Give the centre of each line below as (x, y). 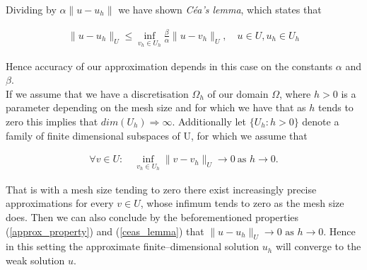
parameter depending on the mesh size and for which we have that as (156, 107)
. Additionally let (209, 121)
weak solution (35, 260)
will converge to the (318, 246)
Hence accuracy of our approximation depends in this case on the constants (169, 66)
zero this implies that (52, 121)
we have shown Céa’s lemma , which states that (220, 9)
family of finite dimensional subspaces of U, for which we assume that (157, 135)
